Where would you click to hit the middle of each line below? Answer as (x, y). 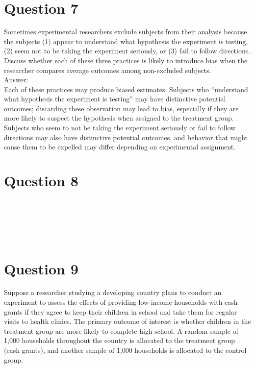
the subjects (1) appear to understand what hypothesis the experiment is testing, (126, 41)
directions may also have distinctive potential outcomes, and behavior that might (126, 137)
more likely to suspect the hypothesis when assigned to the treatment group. (119, 118)
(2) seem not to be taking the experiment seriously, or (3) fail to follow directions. (127, 51)
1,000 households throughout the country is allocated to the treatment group (119, 340)
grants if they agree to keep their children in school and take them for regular (121, 311)
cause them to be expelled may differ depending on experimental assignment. (120, 147)
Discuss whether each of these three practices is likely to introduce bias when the (126, 60)
